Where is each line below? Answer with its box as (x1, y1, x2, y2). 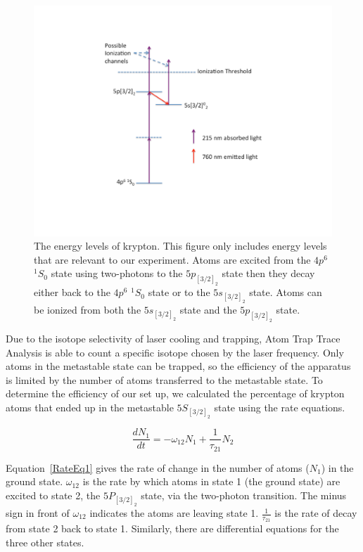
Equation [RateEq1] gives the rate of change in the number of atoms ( (6, 460, 310, 475)
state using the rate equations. (214, 400, 345, 415)
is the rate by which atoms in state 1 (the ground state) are (82, 474, 340, 489)
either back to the (34, 285, 110, 300)
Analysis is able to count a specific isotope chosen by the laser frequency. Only (6, 345, 344, 359)
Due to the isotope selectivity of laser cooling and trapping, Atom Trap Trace (6, 331, 340, 346)
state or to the (148, 285, 210, 300)
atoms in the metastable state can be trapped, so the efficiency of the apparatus (6, 359, 351, 373)
